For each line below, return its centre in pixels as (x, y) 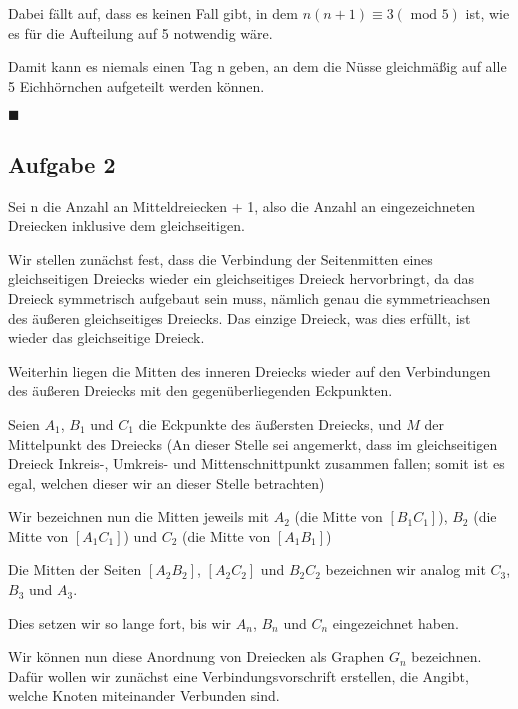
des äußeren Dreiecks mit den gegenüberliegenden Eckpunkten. (200, 390)
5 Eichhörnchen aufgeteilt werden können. (136, 85)
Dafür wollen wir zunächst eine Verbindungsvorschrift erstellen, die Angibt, (238, 675)
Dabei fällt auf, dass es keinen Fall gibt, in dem (153, 13)
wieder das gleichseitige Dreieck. (106, 337)
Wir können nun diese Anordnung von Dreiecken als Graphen (196, 656)
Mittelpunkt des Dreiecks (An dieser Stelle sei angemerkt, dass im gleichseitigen (253, 443)
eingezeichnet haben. (395, 622)
